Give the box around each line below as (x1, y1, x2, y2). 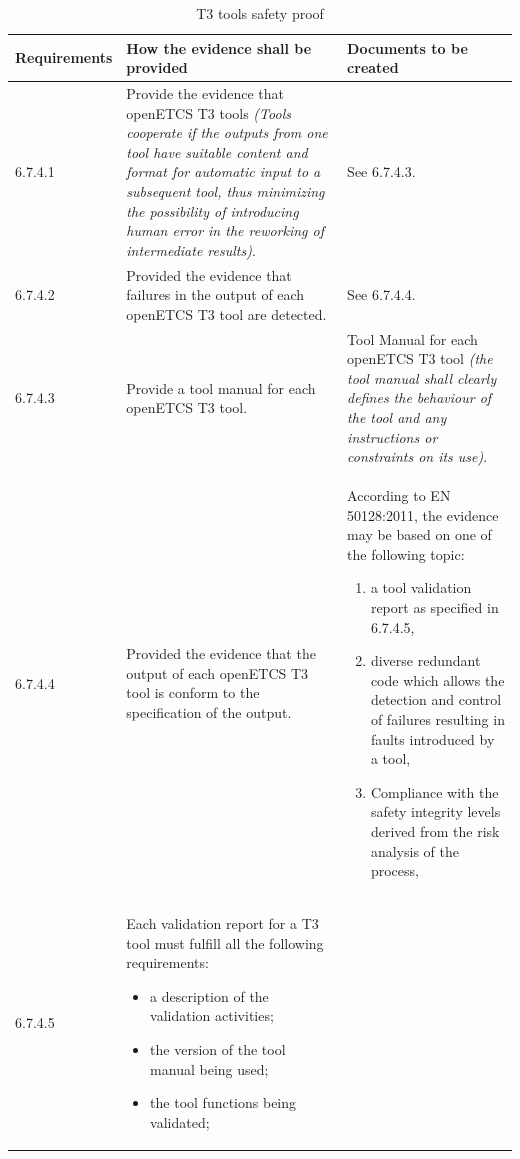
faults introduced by (370, 728, 495, 749)
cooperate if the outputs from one (126, 122, 328, 143)
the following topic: (347, 543, 465, 564)
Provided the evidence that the (126, 643, 316, 664)
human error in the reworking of (126, 220, 325, 241)
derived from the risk (370, 820, 500, 841)
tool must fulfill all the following (126, 932, 324, 953)
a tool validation (370, 577, 472, 598)
